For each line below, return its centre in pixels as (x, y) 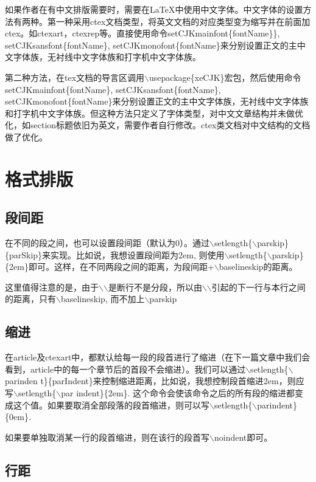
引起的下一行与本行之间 (258, 287)
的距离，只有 (30, 299)
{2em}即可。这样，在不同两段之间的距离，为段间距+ (110, 267)
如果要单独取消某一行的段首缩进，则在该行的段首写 (107, 437)
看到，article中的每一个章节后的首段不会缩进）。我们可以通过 (125, 369)
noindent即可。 (243, 437)
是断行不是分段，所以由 (155, 287)
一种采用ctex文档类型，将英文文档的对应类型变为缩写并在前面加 (183, 21)
